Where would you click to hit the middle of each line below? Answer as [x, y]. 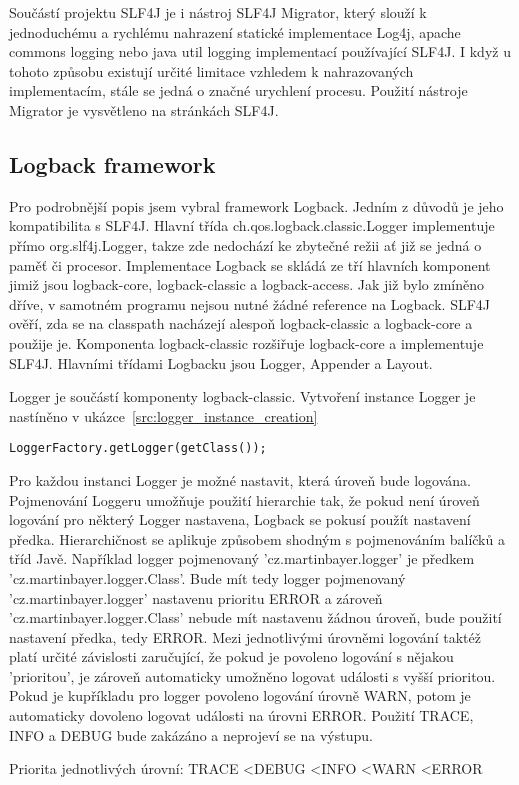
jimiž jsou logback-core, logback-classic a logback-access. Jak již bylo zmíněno [246, 284]
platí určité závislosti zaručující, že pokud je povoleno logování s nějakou [231, 656]
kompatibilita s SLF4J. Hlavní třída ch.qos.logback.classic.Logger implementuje [252, 225]
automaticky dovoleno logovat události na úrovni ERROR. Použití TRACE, [241, 715]
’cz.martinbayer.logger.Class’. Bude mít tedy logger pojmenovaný [207, 577]
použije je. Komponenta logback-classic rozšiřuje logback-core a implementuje [246, 342]
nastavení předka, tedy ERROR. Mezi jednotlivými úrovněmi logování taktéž [245, 636]
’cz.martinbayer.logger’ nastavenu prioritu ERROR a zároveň [196, 597]
